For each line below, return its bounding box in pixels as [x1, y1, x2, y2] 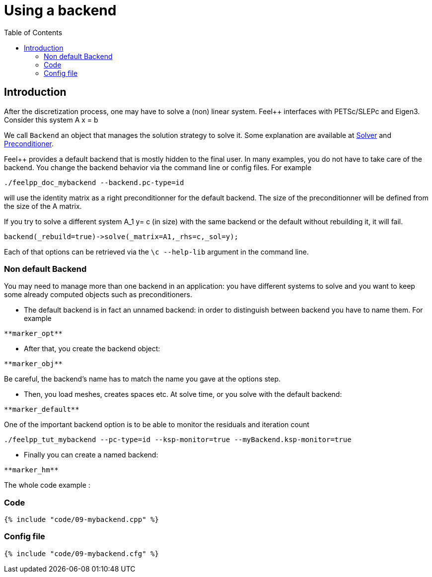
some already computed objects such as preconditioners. [4, 290, 192, 299]
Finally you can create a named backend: [24, 450, 158, 459]
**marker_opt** [4, 329, 63, 338]
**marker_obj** [4, 360, 63, 368]
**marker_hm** [4, 466, 59, 474]
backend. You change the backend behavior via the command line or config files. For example [4, 163, 312, 172]
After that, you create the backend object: [24, 344, 160, 353]
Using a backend [4, 2, 117, 19]
